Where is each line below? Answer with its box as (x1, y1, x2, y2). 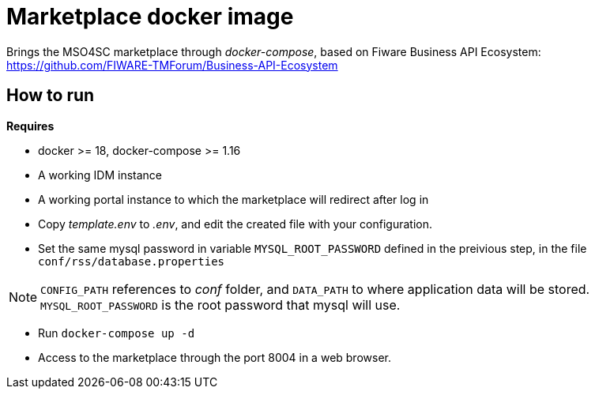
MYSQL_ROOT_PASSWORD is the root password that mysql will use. (40, 296, 401, 313)
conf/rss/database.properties (38, 254, 225, 268)
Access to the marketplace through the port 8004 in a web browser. (38, 350, 391, 364)
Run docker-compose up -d (38, 325, 195, 340)
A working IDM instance (38, 167, 162, 182)
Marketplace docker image (6, 3, 294, 30)
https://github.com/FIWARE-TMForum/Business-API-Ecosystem (6, 58, 338, 72)
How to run (6, 85, 95, 106)
